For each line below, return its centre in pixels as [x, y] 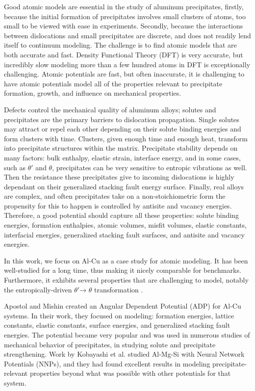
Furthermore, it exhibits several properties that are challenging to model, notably [126, 280]
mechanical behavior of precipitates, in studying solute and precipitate [110, 344]
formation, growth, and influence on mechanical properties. [93, 93]
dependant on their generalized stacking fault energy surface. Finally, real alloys [124, 186]
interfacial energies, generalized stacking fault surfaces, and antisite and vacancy [124, 234]
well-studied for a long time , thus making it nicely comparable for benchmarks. [123, 270]
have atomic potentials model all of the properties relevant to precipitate [113, 83]
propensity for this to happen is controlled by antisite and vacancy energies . [118, 205]
